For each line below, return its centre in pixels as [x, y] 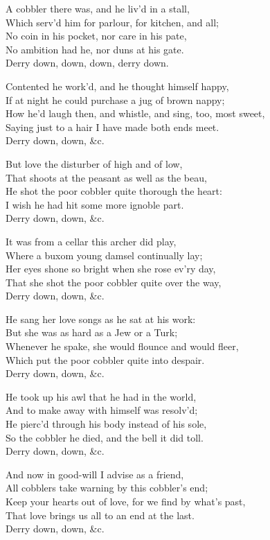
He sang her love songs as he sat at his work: [101, 319]
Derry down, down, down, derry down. [87, 63]
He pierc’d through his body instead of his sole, [106, 424]
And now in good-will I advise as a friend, [95, 474]
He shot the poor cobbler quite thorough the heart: [114, 191]
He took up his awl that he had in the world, [101, 396]
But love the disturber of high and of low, [94, 163]
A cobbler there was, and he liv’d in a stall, [98, 8]
